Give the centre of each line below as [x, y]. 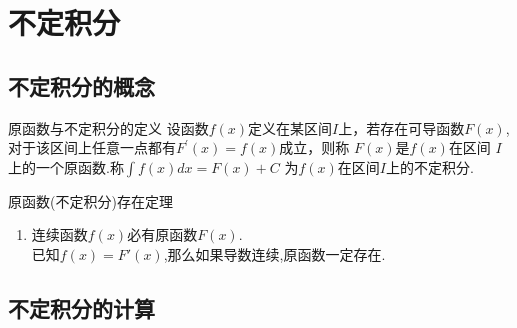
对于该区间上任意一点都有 [92, 147]
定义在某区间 [290, 127]
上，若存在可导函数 [401, 127]
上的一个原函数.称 [66, 166]
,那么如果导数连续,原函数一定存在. [274, 253]
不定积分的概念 [81, 85]
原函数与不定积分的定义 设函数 [108, 127]
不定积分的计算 [81, 307]
